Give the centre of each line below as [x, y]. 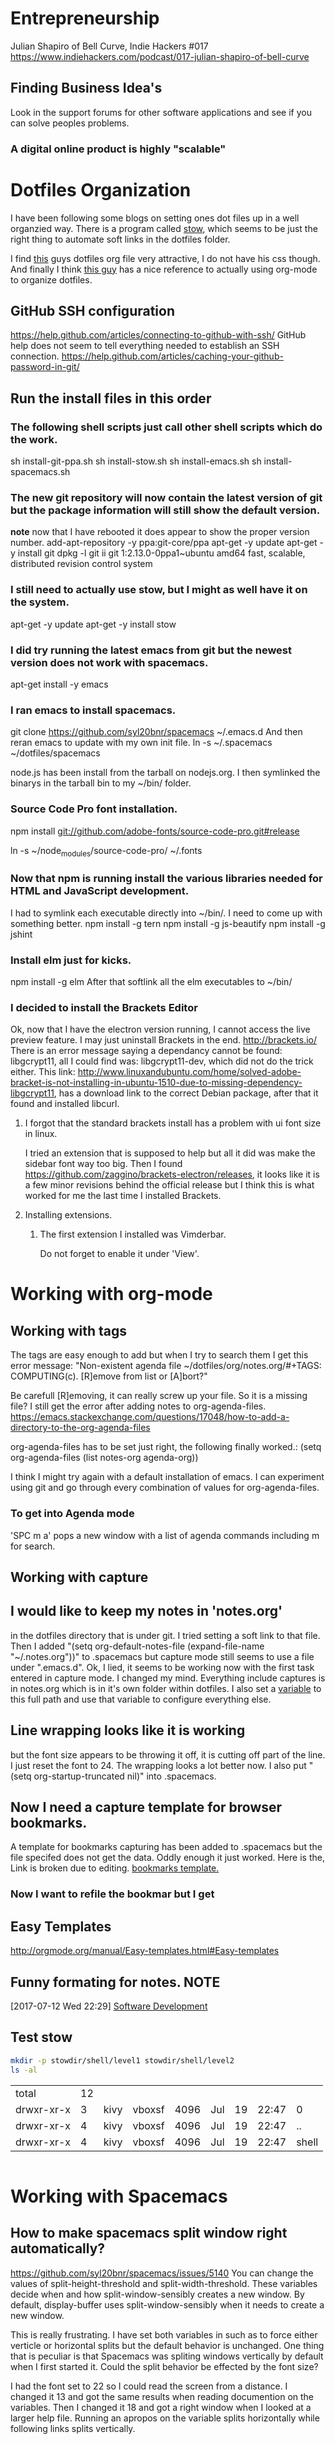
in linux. [41, 1134]
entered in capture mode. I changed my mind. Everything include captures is [168, 1678]
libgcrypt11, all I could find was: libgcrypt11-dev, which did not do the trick [162, 1061]
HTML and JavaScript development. [100, 891]
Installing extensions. [68, 1215]
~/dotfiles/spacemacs [55, 753]
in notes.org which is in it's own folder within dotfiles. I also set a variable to [166, 1688]
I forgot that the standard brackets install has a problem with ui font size [173, 1123]
